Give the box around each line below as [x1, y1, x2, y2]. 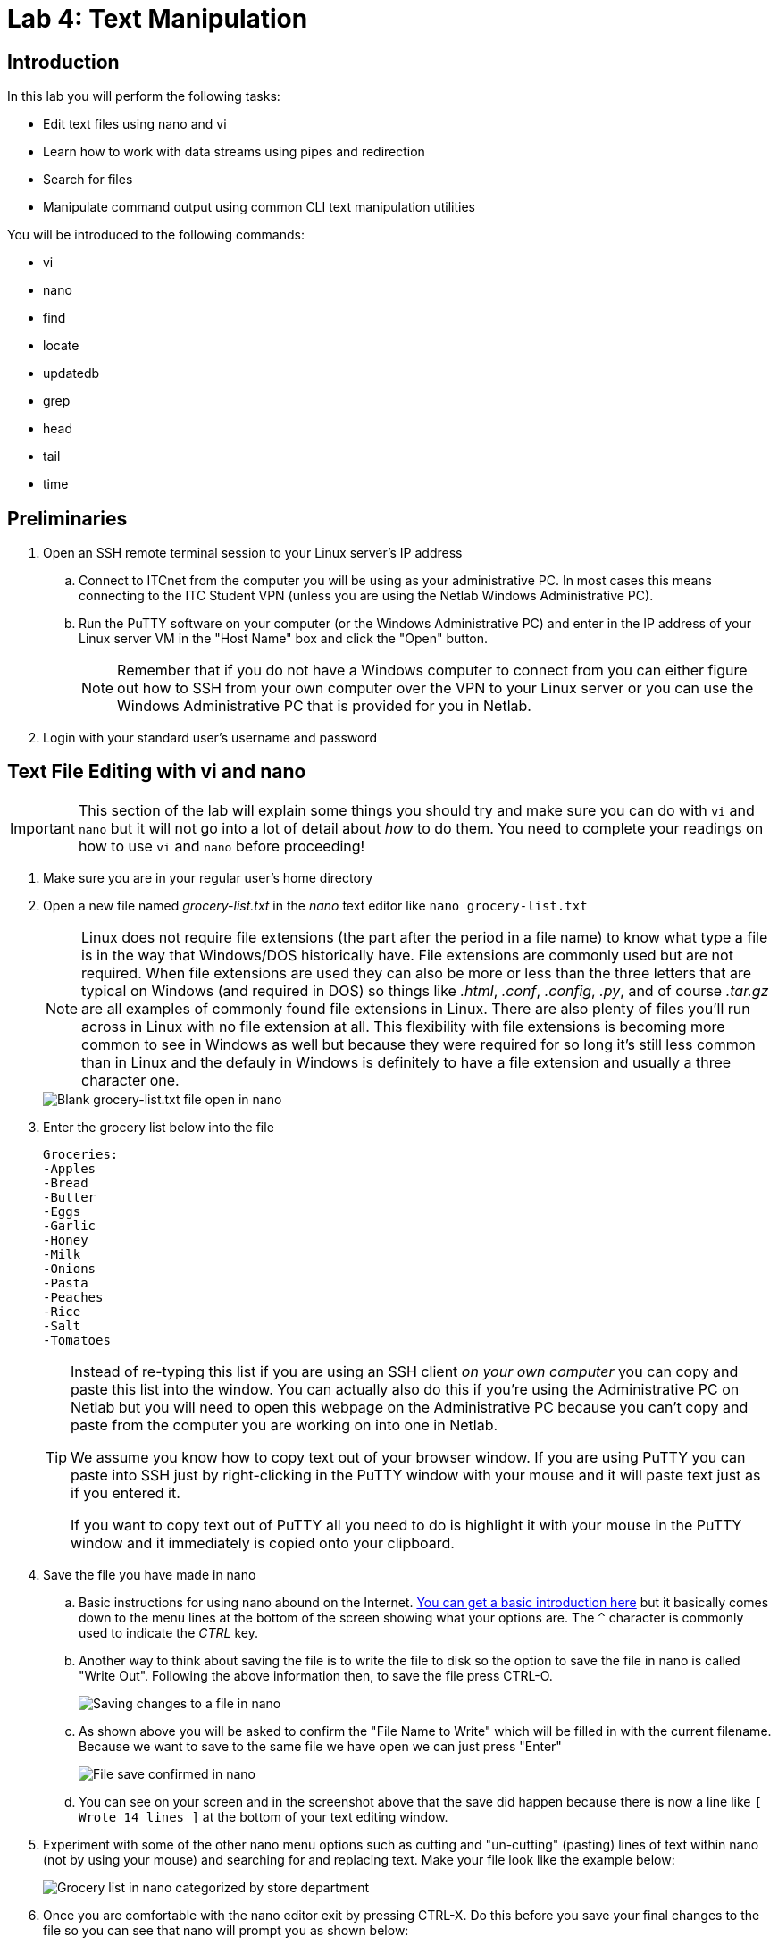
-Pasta [43, 1275, 88, 1290]
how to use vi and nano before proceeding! [78, 836, 365, 855]
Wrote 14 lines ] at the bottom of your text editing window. [79, 1808, 448, 1824]
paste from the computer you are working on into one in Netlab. [71, 1415, 498, 1434]
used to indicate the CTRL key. [79, 1624, 258, 1640]
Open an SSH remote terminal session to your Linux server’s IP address [43, 545, 463, 561]
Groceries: [43, 1146, 119, 1161]
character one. [81, 1070, 180, 1089]
